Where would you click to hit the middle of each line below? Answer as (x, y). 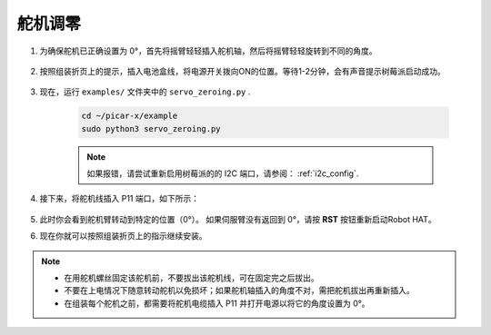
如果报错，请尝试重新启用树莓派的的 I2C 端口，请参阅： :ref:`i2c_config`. (223, 173)
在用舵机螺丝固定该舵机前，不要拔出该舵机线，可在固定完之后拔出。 (191, 278)
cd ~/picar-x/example (130, 116)
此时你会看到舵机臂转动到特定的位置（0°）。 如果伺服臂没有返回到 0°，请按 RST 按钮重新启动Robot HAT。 (238, 219)
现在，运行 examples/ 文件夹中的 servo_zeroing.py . (145, 92)
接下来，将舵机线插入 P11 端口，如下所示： (120, 199)
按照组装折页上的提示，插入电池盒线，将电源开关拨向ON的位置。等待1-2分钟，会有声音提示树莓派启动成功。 (242, 71)
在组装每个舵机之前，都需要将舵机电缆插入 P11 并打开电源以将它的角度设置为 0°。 (217, 303)
